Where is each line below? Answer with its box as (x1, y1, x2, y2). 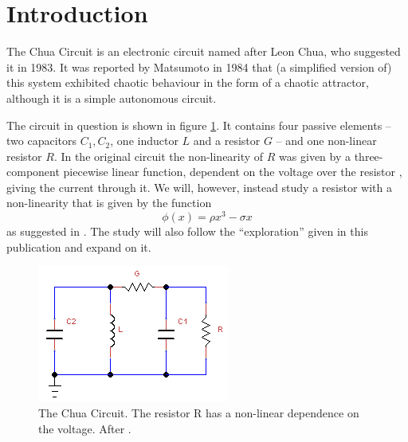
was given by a (279, 147, 351, 164)
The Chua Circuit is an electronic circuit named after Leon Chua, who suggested (6, 43, 401, 60)
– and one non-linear (276, 132, 377, 149)
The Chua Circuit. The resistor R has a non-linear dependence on (38, 404, 359, 420)
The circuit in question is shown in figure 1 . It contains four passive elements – (6, 116, 391, 133)
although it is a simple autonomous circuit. (6, 89, 217, 106)
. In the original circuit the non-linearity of (53, 147, 264, 164)
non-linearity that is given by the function (6, 194, 212, 211)
